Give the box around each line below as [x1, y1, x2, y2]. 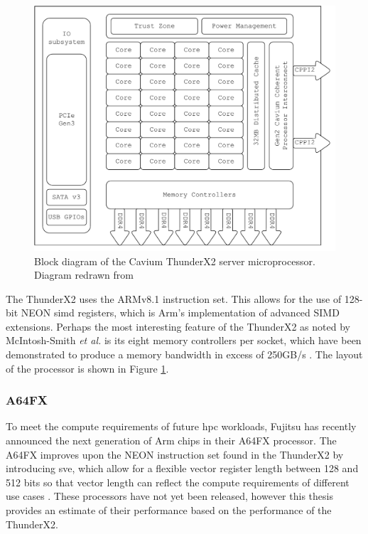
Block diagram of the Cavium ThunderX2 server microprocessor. [34, 253, 315, 268]
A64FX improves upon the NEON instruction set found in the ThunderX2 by [6, 447, 344, 461]
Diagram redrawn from [34, 267, 134, 282]
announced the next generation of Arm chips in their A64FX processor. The [6, 433, 337, 448]
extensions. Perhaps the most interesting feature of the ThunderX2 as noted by [6, 319, 350, 333]
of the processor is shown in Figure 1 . [6, 361, 169, 375]
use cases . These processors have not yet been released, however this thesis [6, 488, 333, 503]
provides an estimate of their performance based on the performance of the [6, 503, 332, 518]
